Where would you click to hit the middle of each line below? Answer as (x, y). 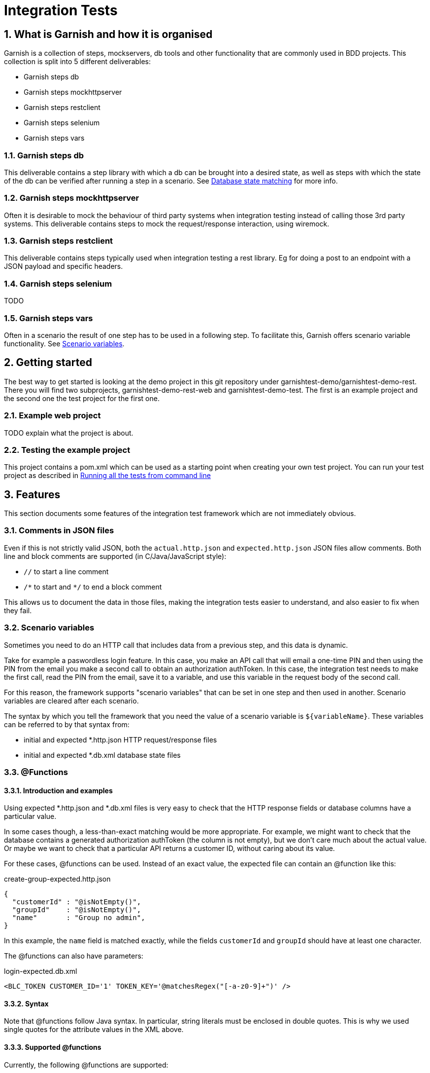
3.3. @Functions (36, 772)
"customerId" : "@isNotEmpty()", (77, 902)
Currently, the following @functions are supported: (86, 1065)
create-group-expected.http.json (57, 879)
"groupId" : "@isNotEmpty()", (77, 910)
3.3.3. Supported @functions (53, 1047)
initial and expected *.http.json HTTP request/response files (120, 740)
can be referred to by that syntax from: (67, 724)
